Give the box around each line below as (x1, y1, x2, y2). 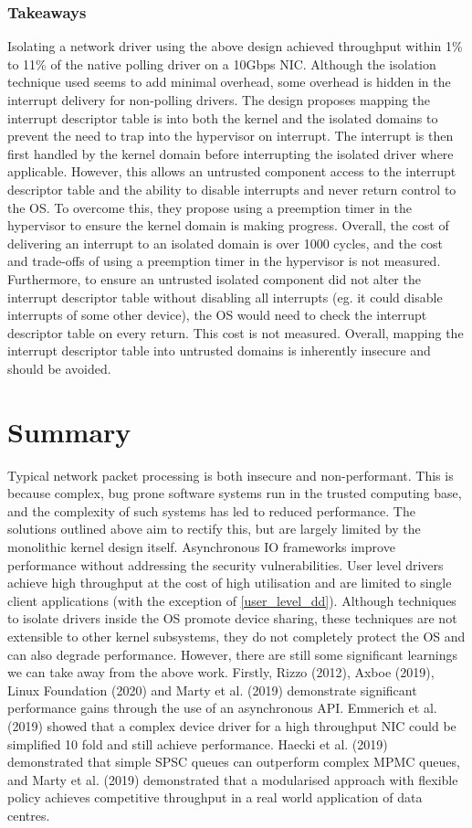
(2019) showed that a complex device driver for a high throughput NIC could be (7, 716, 456, 735)
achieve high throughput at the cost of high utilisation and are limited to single (7, 573, 452, 592)
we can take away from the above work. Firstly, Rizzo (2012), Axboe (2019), (7, 663, 435, 682)
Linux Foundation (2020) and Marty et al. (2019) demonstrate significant (7, 680, 417, 699)
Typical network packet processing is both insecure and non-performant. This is (7, 465, 454, 484)
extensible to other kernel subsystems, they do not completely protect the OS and (7, 626, 466, 645)
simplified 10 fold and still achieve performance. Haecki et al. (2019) (7, 734, 388, 753)
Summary (7, 412, 131, 450)
